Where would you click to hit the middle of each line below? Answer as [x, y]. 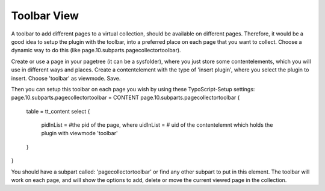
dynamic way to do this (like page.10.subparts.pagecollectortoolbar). [96, 50]
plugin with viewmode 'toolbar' [79, 133]
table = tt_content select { [58, 111]
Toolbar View [45, 16]
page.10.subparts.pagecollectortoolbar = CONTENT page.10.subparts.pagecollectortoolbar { [125, 98]
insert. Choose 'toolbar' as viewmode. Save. [66, 78]
